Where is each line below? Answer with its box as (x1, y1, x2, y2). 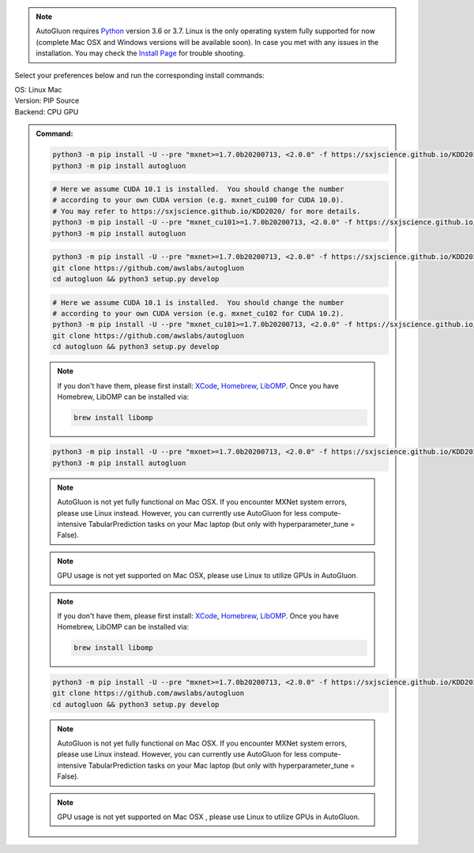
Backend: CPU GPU (14, 107, 79, 116)
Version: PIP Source (14, 96, 80, 106)
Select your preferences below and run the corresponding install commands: (14, 70, 265, 80)
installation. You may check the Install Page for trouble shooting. (36, 48, 245, 58)
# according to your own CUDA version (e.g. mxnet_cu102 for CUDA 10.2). (52, 309, 344, 318)
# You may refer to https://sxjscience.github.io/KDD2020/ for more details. (52, 206, 361, 216)
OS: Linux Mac (14, 85, 62, 94)
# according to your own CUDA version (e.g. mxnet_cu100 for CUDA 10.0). (52, 196, 344, 205)
